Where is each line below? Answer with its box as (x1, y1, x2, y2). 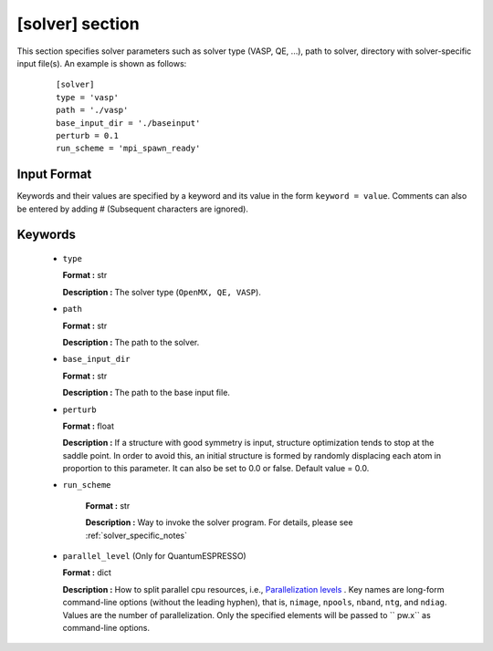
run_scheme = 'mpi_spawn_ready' (56, 143, 201, 154)
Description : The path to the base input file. (62, 387, 230, 398)
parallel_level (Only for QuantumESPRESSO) (62, 551, 246, 562)
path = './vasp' (56, 105, 129, 116)
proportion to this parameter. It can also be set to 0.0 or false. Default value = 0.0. (62, 463, 370, 474)
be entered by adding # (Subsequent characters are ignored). (16, 203, 248, 214)
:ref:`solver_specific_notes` (85, 530, 187, 541)
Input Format (16, 167, 92, 182)
